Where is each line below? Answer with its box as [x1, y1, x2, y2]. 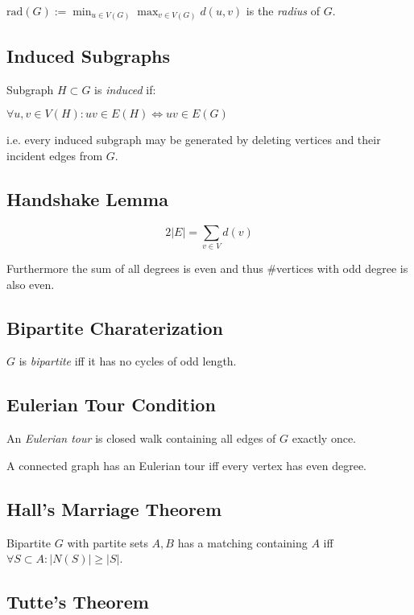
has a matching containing [177, 534, 308, 551]
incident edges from [6, 147, 103, 163]
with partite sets [67, 534, 148, 551]
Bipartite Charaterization [6, 315, 224, 340]
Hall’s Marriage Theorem [6, 496, 222, 521]
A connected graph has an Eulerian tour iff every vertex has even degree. [6, 456, 367, 473]
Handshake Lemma [6, 186, 168, 211]
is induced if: [94, 80, 156, 97]
